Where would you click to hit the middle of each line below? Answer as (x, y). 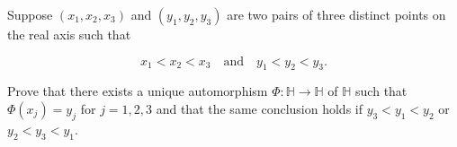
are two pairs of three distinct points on (336, 14)
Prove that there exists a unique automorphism (138, 91)
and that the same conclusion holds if (259, 108)
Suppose (30, 14)
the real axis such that (69, 34)
